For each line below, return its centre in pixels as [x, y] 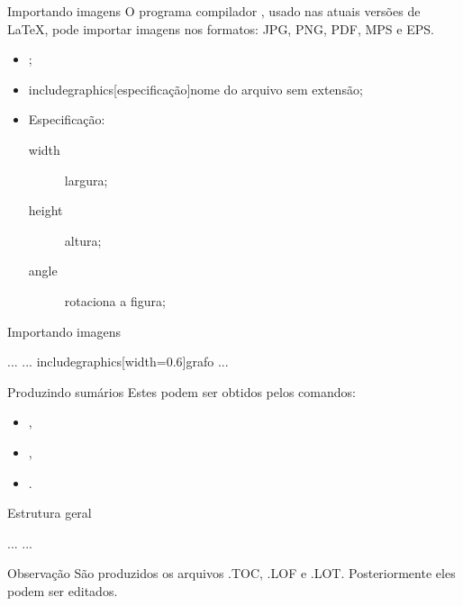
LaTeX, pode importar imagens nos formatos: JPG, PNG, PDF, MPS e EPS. [221, 28]
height [45, 210]
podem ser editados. [63, 590]
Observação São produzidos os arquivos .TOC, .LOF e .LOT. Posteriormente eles [231, 573]
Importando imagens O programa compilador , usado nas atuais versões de [214, 11]
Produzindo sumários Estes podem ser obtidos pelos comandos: [182, 391]
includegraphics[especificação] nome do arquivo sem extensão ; [195, 89]
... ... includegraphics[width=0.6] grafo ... [118, 362]
